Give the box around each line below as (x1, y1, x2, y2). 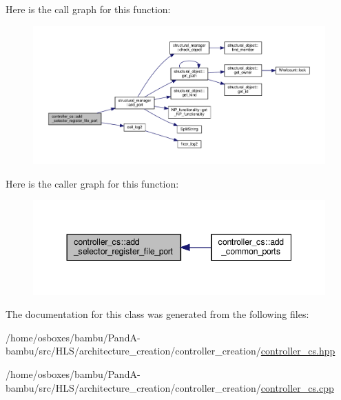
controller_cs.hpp (260, 343, 335, 358)
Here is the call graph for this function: (6, 2, 171, 16)
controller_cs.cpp (260, 380, 334, 394)
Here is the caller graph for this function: (6, 176, 179, 190)
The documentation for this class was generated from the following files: (6, 307, 309, 321)
